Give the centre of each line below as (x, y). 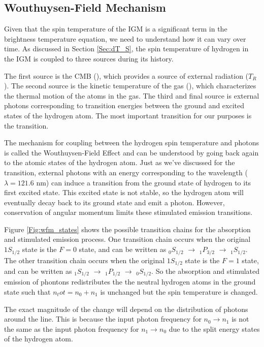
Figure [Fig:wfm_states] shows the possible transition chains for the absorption (127, 229)
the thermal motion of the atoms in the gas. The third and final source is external (132, 95)
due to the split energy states (214, 328)
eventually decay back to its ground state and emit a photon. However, (114, 202)
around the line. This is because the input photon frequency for (103, 319)
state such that (27, 292)
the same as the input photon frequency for (72, 328)
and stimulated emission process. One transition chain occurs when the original (127, 239)
